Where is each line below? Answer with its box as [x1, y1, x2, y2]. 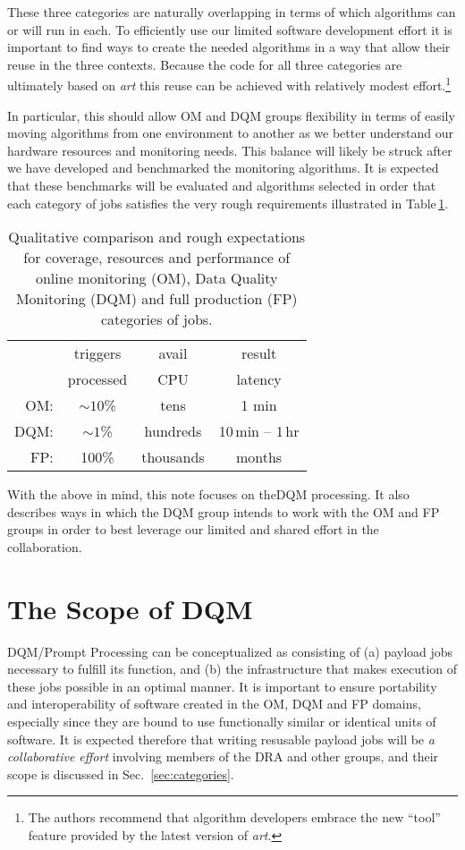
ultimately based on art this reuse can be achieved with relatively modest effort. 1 [7, 73, 452, 95]
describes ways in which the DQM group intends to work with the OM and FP [7, 502, 440, 521]
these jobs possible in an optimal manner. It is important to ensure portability [7, 676, 437, 695]
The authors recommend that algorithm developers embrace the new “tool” [28, 808, 441, 827]
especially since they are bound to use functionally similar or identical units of [7, 712, 436, 731]
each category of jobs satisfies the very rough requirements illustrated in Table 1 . [7, 193, 449, 212]
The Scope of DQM [7, 590, 253, 626]
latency [236, 369, 282, 390]
